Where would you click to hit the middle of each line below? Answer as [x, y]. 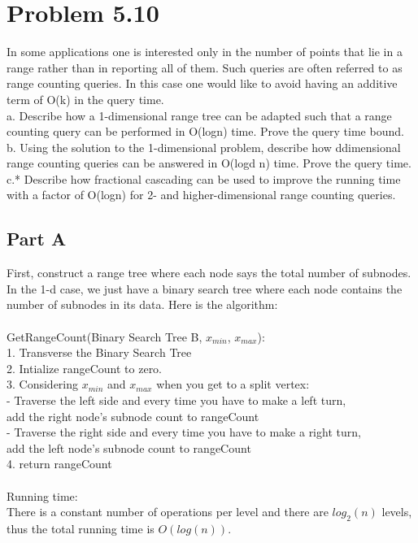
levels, [397, 512]
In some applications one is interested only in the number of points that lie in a [205, 52]
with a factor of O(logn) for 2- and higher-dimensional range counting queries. [201, 195]
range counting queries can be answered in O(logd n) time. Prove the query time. [209, 163]
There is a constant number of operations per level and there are [168, 512]
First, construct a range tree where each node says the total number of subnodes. [209, 273]
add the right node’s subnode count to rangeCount [133, 416]
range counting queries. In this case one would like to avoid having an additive [202, 83]
